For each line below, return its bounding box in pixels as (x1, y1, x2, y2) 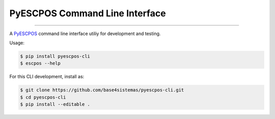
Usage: (9, 40, 25, 46)
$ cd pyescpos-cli (20, 94, 66, 100)
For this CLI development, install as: (9, 74, 85, 80)
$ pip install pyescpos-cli (20, 53, 90, 59)
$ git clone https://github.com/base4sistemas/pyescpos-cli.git (20, 87, 184, 93)
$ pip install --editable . (20, 102, 90, 107)
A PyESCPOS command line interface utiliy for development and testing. (9, 31, 161, 37)
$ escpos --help (20, 61, 61, 66)
